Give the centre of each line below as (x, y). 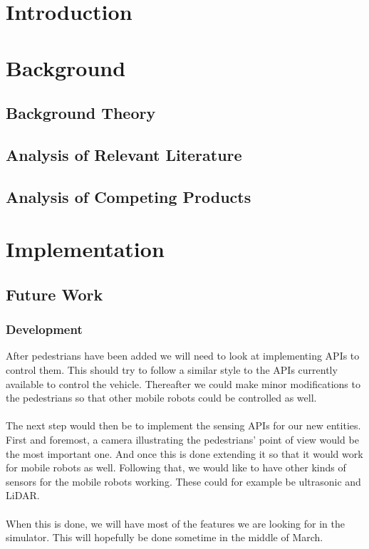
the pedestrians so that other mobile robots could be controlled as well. (161, 398)
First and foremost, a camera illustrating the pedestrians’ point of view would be (182, 440)
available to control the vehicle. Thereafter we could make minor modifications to (183, 383)
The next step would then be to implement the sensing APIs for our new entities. (183, 425)
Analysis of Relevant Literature (124, 154)
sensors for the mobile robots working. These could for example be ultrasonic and (183, 481)
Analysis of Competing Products (129, 196)
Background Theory (81, 113)
